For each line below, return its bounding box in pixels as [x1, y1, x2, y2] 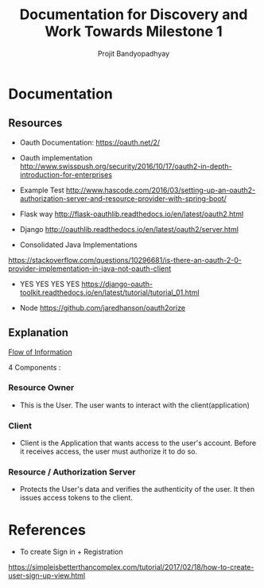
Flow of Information [8, 347, 73, 357]
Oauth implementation [19, 153, 93, 162]
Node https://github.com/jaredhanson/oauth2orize [19, 303, 185, 312]
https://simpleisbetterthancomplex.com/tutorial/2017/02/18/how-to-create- [8, 563, 254, 572]
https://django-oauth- [81, 279, 153, 288]
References [8, 520, 86, 539]
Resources [8, 117, 63, 130]
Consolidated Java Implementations [19, 240, 138, 250]
